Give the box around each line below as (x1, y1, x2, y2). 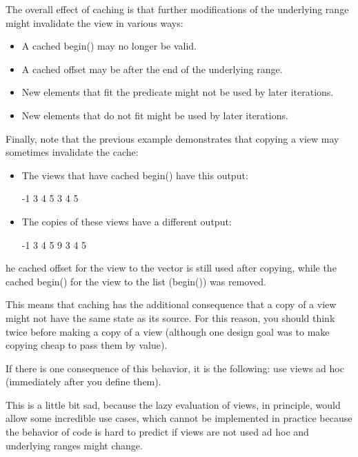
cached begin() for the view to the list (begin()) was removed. (6, 274, 266, 288)
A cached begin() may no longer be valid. (21, 39, 197, 53)
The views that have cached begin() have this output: (21, 167, 248, 182)
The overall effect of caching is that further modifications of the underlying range (6, 2, 349, 16)
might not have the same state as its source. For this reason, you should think (6, 310, 335, 325)
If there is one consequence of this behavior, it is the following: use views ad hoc (6, 360, 344, 375)
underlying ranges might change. (6, 438, 143, 452)
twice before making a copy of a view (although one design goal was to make (6, 324, 330, 338)
